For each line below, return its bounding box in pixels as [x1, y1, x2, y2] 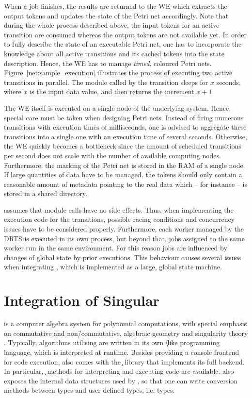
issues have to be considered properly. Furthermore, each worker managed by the [4, 224, 244, 234]
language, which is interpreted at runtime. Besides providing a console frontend [4, 347, 239, 357]
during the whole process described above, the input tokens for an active [4, 20, 220, 30]
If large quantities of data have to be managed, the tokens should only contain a [4, 169, 242, 180]
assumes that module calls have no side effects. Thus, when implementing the [4, 204, 234, 215]
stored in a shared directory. [4, 188, 88, 199]
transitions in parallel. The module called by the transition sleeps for [4, 77, 208, 87]
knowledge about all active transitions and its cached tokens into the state [4, 48, 225, 58]
